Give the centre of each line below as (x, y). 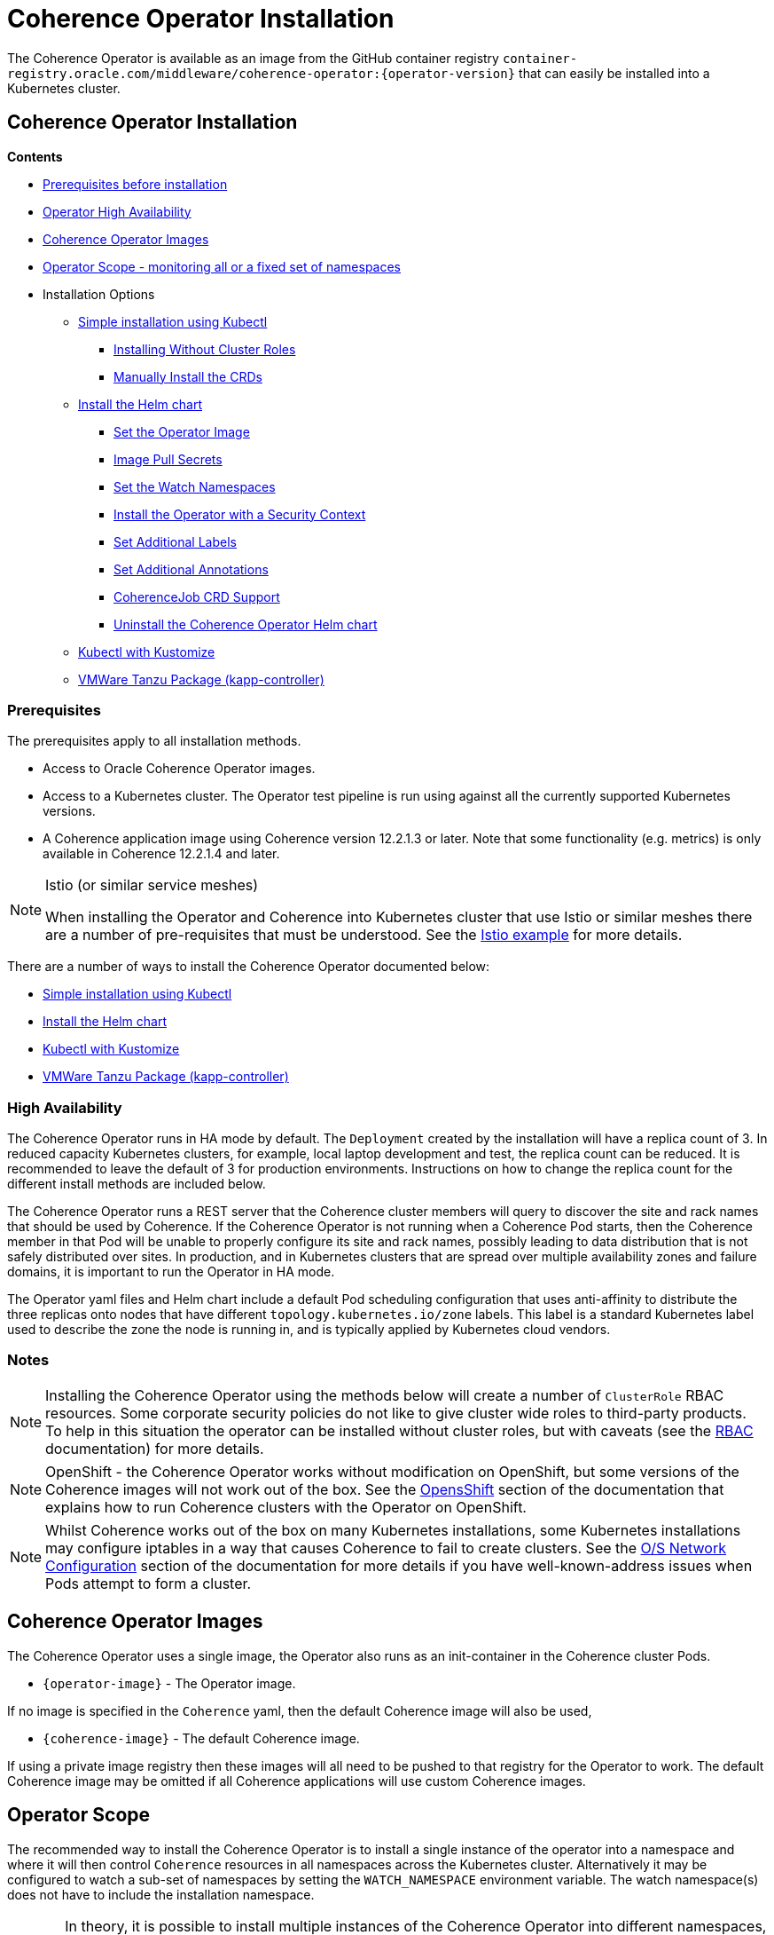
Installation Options (99, 294)
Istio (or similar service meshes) (152, 885)
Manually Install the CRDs (188, 376)
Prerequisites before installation (135, 184)
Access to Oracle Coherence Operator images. (179, 769)
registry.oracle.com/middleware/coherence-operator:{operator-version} (262, 73)
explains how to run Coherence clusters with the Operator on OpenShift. (286, 1507)
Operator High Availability (117, 211)
